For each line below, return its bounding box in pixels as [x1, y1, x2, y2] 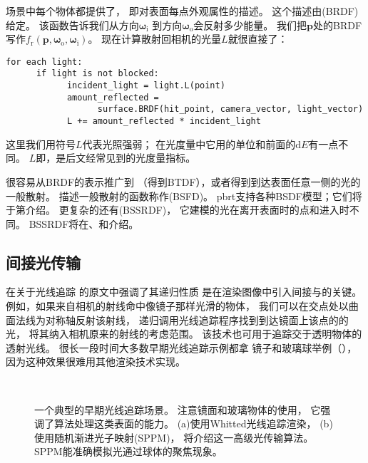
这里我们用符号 [6, 136, 76, 151]
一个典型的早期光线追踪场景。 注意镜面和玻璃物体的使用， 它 [34, 402, 321, 417]
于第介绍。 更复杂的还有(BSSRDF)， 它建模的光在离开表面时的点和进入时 [6, 202, 349, 217]
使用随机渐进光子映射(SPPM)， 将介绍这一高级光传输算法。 [34, 430, 314, 444]
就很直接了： [228, 31, 288, 46]
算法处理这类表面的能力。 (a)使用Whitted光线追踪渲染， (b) [53, 416, 333, 431]
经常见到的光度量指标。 [86, 150, 196, 165]
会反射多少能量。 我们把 [193, 17, 307, 32]
